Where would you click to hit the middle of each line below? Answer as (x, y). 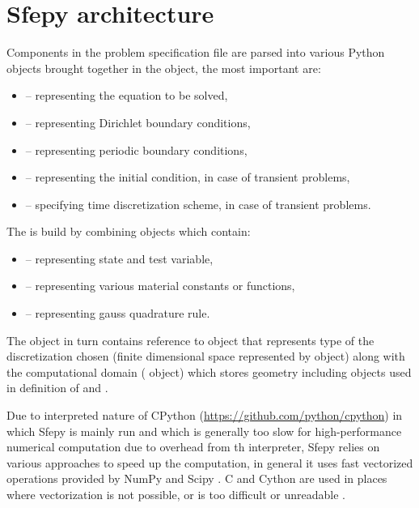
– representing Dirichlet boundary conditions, (138, 122)
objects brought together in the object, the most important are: (164, 68)
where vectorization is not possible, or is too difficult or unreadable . (176, 494)
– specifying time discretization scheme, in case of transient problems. (198, 204)
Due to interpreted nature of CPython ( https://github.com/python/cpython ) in (205, 415)
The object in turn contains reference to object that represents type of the (190, 340)
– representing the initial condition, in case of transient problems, (188, 177)
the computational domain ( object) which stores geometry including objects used (209, 371)
